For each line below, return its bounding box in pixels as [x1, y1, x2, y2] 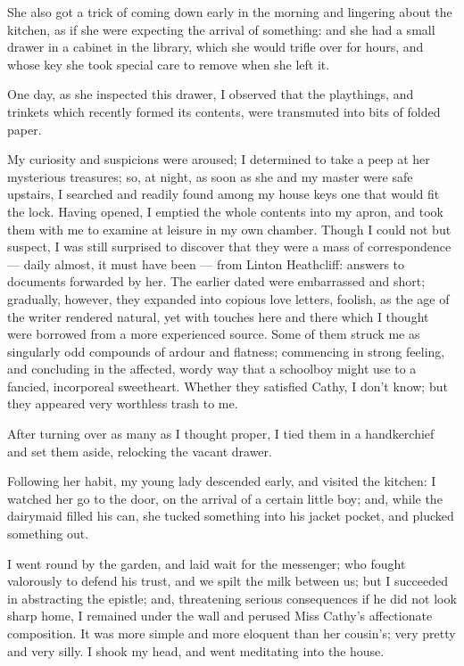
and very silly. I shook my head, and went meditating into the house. [7, 641, 385, 660]
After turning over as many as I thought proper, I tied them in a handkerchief [7, 424, 435, 443]
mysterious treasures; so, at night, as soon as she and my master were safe [7, 167, 413, 185]
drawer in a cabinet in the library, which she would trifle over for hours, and [7, 37, 424, 56]
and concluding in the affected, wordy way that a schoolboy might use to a [7, 359, 417, 378]
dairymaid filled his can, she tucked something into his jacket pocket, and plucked [7, 506, 454, 525]
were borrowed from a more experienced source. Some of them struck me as [7, 325, 420, 343]
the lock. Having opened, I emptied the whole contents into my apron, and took [7, 201, 443, 220]
